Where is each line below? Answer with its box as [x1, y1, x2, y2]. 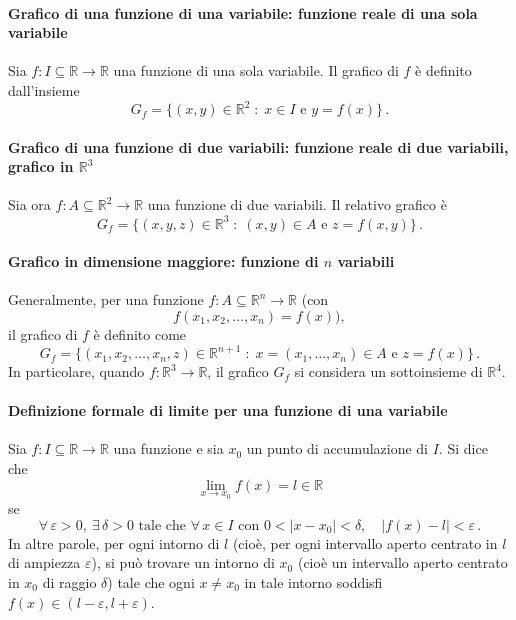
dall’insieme [8, 79, 80, 100]
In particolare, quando [8, 361, 145, 382]
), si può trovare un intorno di [91, 552, 275, 573]
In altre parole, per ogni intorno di [8, 532, 220, 553]
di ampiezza [8, 552, 81, 573]
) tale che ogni [107, 572, 195, 593]
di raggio [42, 572, 97, 593]
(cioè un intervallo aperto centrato [297, 552, 508, 573]
